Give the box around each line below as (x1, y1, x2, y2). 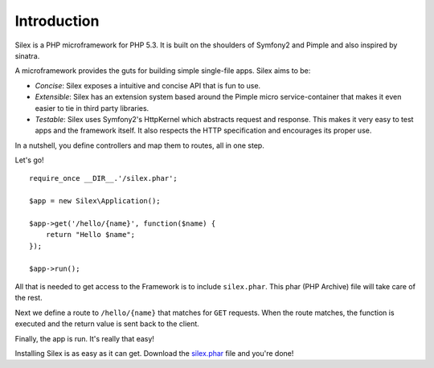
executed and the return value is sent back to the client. (14, 319, 200, 329)
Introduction (14, 12, 100, 30)
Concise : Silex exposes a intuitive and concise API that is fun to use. (35, 80, 261, 90)
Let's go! (14, 155, 44, 165)
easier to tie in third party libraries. (35, 103, 149, 112)
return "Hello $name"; (45, 230, 136, 239)
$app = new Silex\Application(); (29, 197, 161, 206)
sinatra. (14, 51, 40, 60)
